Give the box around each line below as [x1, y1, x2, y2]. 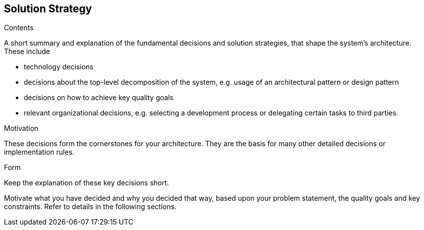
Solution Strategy [4, 2, 92, 15]
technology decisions [24, 62, 94, 71]
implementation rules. [4, 148, 75, 157]
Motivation [4, 124, 39, 133]
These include [4, 47, 51, 56]
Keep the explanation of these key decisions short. [4, 178, 169, 187]
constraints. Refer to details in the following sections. [4, 202, 177, 211]
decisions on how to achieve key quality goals [24, 93, 174, 102]
